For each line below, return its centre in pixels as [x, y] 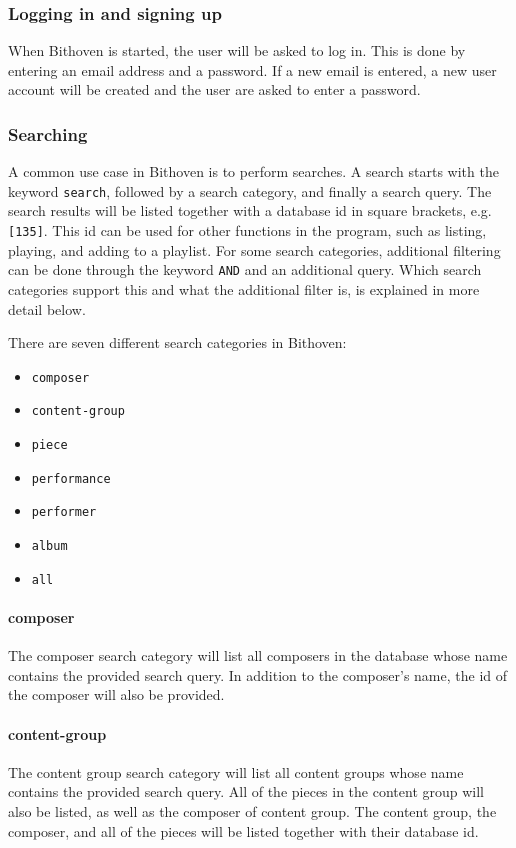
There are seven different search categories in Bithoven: [177, 342]
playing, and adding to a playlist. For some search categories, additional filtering [254, 249]
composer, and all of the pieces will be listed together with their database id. [243, 830]
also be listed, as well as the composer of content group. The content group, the [252, 810]
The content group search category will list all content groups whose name [236, 771]
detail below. [47, 308]
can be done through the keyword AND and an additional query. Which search [245, 269]
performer [64, 512]
